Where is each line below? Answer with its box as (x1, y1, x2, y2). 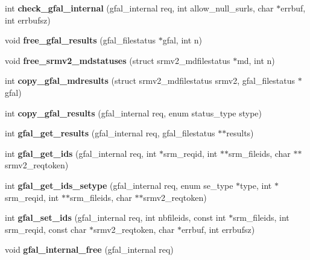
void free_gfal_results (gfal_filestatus (5, 34, 156, 46)
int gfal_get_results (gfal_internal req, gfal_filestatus (5, 127, 215, 139)
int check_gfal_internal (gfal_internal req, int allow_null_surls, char (5, 2, 274, 14)
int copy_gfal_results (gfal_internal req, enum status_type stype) (5, 106, 262, 119)
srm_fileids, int (233, 211, 289, 224)
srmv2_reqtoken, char (93, 223, 175, 235)
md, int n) (237, 54, 275, 66)
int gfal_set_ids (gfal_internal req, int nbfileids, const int (5, 211, 226, 224)
